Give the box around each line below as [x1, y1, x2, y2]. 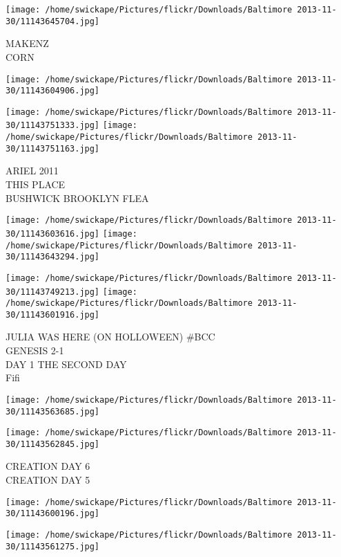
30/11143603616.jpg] [6, 228, 100, 239]
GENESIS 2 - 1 [6, 343, 64, 358]
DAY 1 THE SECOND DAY [6, 356, 127, 371]
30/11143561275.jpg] [6, 541, 100, 551]
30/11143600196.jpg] [6, 509, 100, 519]
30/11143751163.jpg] [6, 143, 100, 154]
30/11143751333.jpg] [6, 120, 100, 131]
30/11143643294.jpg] [6, 252, 100, 262]
